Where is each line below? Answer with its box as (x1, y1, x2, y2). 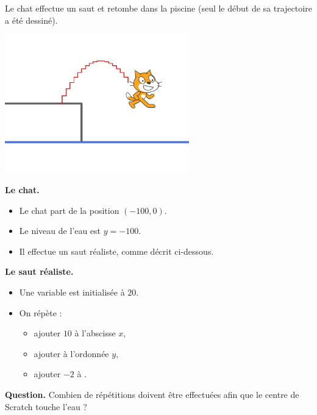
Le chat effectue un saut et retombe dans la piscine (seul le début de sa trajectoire (5, 2, 312, 14)
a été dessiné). (5, 13, 58, 26)
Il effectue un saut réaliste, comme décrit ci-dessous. (19, 244, 214, 257)
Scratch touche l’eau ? (5, 400, 87, 413)
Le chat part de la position (19, 204, 119, 216)
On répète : (19, 306, 62, 319)
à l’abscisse (74, 327, 116, 339)
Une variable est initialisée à (19, 285, 125, 298)
